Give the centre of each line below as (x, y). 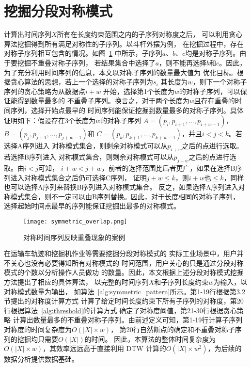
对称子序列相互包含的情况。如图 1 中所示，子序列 (83, 53)
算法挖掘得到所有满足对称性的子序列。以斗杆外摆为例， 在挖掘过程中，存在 (124, 43)
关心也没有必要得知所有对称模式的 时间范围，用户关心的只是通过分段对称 (127, 263)
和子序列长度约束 (181, 282)
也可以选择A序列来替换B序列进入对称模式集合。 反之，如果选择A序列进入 (121, 187)
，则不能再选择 (183, 62)
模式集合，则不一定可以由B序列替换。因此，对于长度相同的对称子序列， (125, 196)
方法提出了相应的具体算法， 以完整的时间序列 (76, 282)
